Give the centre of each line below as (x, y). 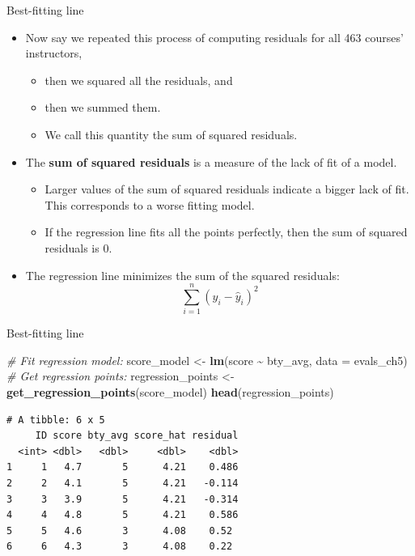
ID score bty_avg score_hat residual (137, 436)
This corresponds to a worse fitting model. (150, 204)
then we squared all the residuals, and (139, 80)
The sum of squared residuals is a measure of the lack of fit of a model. (211, 161)
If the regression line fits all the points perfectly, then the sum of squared (226, 232)
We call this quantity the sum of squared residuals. (171, 134)
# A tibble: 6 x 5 (56, 420)
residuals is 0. (78, 247)
